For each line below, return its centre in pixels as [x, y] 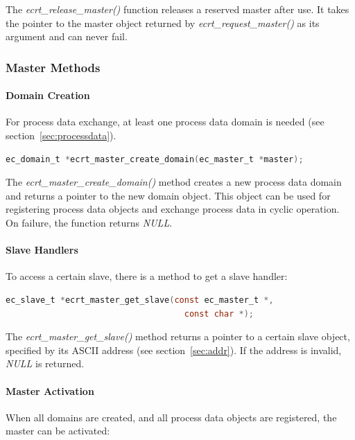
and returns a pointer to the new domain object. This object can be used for [168, 195]
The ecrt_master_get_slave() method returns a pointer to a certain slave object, [178, 336]
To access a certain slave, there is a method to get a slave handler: [147, 276]
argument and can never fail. [67, 36]
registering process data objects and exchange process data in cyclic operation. [173, 209]
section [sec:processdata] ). [61, 135]
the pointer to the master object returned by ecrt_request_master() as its [163, 23]
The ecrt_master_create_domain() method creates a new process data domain [174, 182]
